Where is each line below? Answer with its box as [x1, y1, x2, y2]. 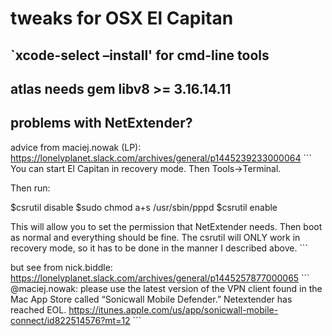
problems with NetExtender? [10, 115, 193, 132]
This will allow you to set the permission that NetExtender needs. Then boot [10, 220, 323, 232]
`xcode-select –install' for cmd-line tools [10, 47, 270, 64]
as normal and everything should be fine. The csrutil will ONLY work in [10, 231, 301, 243]
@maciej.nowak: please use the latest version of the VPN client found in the [10, 282, 323, 294]
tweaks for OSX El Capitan [10, 7, 234, 30]
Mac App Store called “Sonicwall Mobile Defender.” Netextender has [10, 293, 293, 305]
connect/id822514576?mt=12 [10, 314, 131, 326]
